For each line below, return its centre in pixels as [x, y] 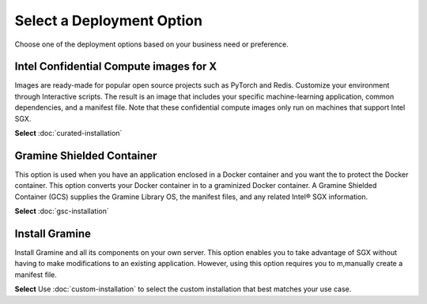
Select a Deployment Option [109, 21]
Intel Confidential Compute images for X [116, 67]
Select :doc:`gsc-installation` [62, 211]
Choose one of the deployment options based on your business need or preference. [151, 44]
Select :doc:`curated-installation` [68, 133]
